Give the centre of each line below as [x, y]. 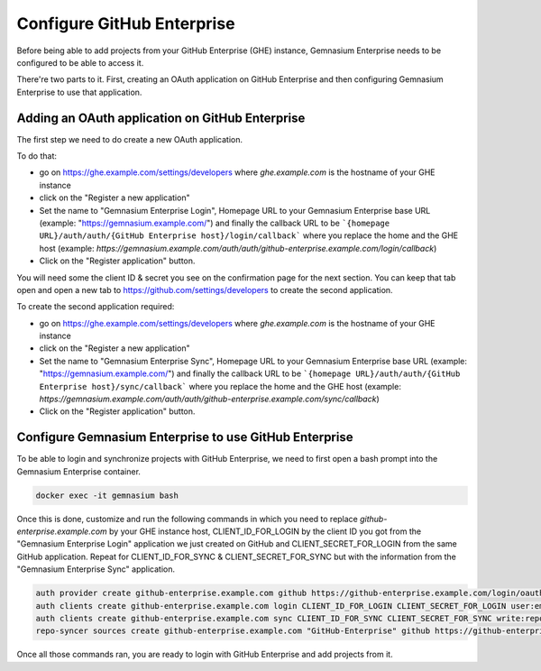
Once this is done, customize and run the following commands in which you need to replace [187, 519]
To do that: [37, 156]
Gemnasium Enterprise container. [79, 471]
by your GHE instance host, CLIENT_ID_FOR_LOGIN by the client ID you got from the [265, 531]
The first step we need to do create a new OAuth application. [130, 139]
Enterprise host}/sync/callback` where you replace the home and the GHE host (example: [220, 386]
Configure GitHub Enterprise [126, 23]
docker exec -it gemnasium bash [107, 495]
